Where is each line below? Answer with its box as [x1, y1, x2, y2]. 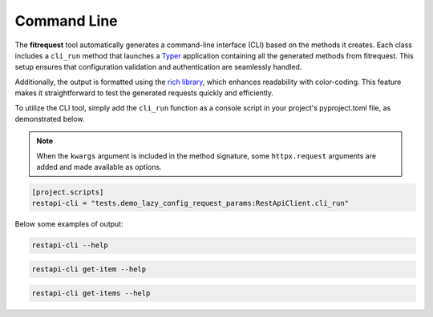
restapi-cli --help [31, 241, 108, 250]
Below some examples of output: [14, 219, 123, 229]
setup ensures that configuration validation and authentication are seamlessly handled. [14, 62, 302, 72]
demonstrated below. [14, 114, 85, 123]
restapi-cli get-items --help [31, 288, 151, 298]
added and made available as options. [36, 163, 162, 172]
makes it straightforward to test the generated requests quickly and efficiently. [14, 88, 274, 98]
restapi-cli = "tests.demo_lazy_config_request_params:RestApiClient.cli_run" [31, 199, 349, 208]
